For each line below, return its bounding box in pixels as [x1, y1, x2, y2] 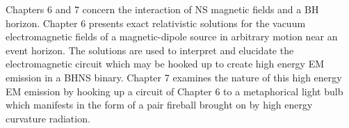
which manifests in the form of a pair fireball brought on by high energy [6, 97, 313, 112]
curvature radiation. [6, 111, 90, 125]
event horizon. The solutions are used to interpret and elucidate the [6, 42, 294, 57]
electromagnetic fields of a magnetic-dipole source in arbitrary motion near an [6, 29, 338, 44]
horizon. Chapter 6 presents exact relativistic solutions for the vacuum [6, 15, 306, 30]
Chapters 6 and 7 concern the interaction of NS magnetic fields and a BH [6, 2, 319, 16]
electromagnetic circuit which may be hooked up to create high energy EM [6, 56, 325, 71]
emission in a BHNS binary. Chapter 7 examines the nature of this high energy [6, 70, 342, 84]
